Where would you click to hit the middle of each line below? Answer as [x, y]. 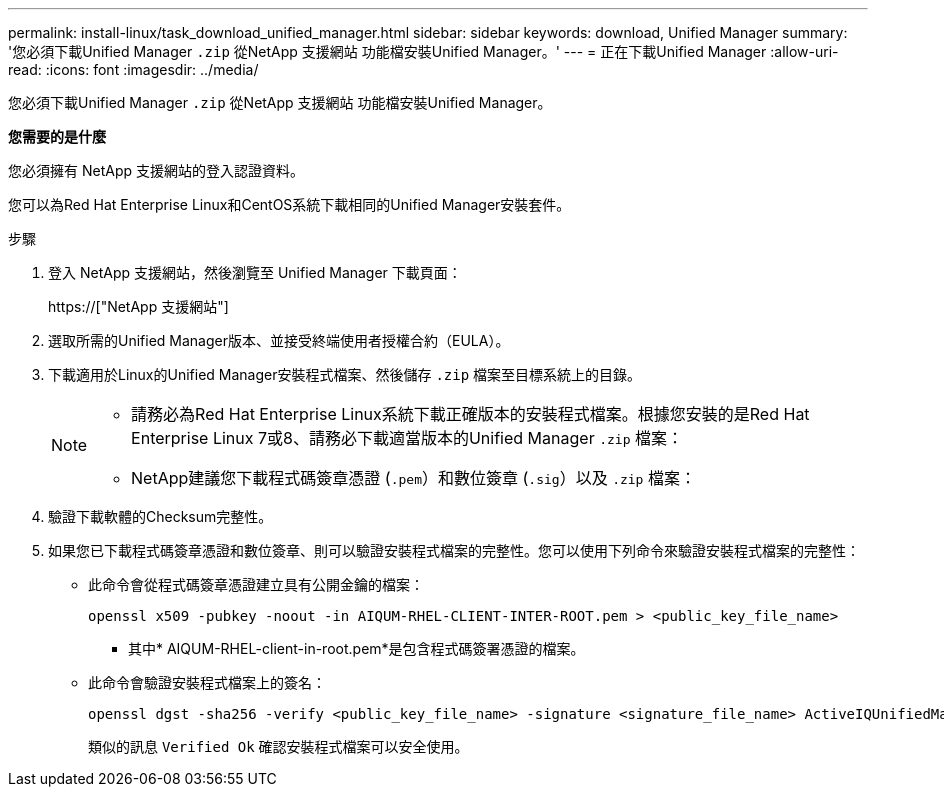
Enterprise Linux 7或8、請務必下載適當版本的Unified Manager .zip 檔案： [407, 438]
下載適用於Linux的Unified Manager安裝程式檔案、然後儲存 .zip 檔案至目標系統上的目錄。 [345, 374]
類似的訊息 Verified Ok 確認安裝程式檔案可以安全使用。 [278, 746]
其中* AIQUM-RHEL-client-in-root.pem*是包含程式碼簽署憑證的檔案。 [356, 648]
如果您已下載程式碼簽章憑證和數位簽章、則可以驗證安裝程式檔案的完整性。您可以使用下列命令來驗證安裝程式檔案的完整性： [454, 550]
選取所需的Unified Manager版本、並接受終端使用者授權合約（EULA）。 [279, 340]
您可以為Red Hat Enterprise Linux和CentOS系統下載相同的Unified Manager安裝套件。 [289, 204]
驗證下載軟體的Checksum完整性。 [160, 516]
